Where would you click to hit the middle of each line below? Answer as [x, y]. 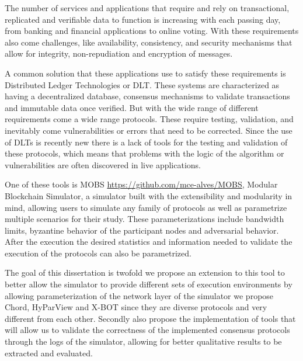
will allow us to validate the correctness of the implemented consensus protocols [147, 330]
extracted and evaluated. [49, 353]
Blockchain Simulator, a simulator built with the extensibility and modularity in [149, 195]
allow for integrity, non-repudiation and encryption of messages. [119, 53]
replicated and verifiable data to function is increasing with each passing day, [143, 19]
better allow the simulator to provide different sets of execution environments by [149, 284]
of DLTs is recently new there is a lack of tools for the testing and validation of [146, 142]
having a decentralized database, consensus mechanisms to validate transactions [147, 96]
